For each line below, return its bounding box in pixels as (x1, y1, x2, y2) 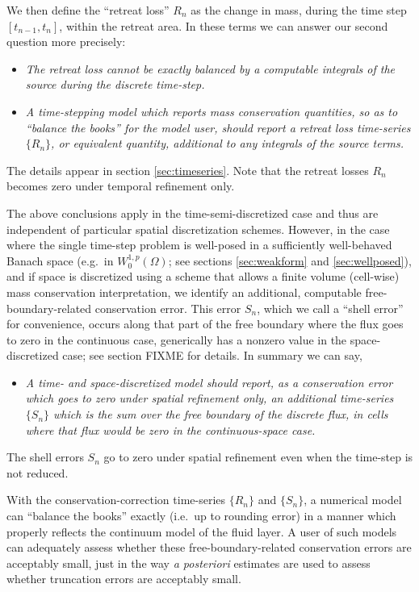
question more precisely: (6, 33, 126, 50)
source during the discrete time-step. (25, 76, 205, 93)
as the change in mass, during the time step (191, 2, 407, 18)
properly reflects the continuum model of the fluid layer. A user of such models (6, 523, 397, 540)
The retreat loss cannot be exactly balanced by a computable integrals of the (25, 60, 395, 77)
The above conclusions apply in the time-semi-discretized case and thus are (6, 204, 379, 221)
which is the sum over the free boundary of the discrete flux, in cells (53, 406, 388, 423)
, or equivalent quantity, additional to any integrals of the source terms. (51, 135, 404, 152)
